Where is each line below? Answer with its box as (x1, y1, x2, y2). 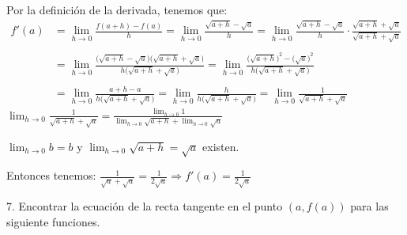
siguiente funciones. (6, 213, 100, 229)
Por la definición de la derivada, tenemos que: (6, 2, 228, 17)
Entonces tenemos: (6, 167, 96, 184)
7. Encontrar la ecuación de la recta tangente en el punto (6, 198, 283, 214)
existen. (202, 138, 239, 154)
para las (350, 198, 389, 214)
